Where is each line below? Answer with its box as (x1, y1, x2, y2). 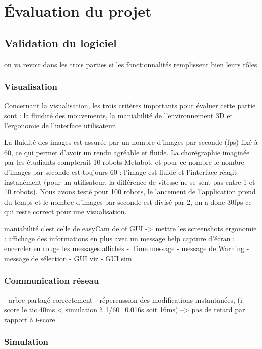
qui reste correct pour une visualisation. (4, 206, 127, 217)
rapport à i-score (4, 314, 55, 324)
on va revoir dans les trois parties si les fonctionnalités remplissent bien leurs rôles (4, 59, 257, 69)
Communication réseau (4, 274, 99, 287)
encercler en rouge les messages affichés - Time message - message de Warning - (4, 243, 249, 254)
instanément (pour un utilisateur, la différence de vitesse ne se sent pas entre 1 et (4, 176, 255, 187)
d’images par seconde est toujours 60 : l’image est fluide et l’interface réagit (4, 166, 237, 177)
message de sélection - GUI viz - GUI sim (4, 253, 132, 263)
